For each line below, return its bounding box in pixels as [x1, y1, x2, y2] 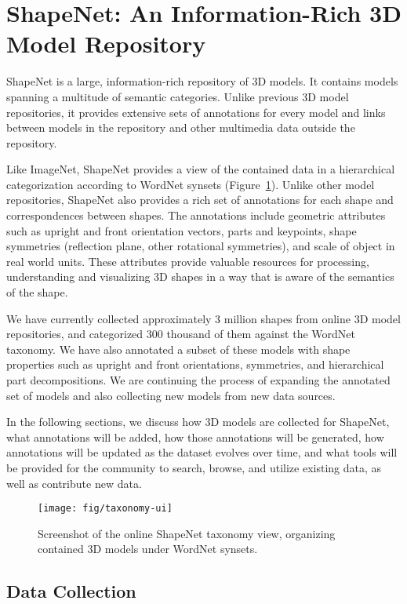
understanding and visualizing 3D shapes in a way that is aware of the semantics [6, 268, 394, 285]
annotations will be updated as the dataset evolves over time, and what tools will [6, 444, 398, 460]
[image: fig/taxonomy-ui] [38, 503, 173, 515]
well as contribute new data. [6, 475, 142, 491]
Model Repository [6, 27, 206, 60]
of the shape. [6, 284, 68, 300]
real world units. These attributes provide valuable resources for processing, [6, 253, 369, 269]
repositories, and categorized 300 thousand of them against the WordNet [6, 326, 355, 342]
